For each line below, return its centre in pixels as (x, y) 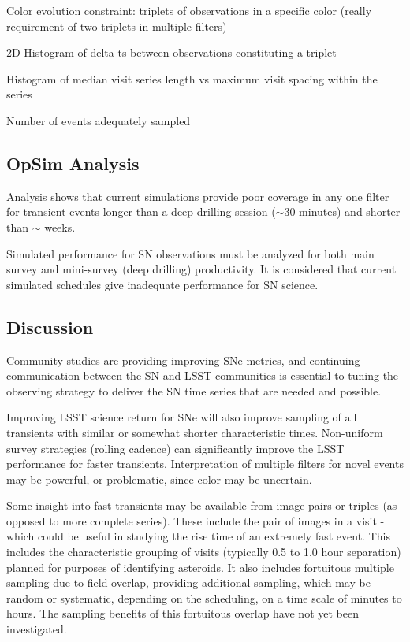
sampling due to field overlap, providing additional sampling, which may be (188, 583)
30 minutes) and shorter (342, 212)
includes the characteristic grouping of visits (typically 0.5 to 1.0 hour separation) (204, 552)
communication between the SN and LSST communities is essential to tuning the (203, 375)
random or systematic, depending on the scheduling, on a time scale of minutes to (204, 597)
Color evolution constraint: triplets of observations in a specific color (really (189, 10)
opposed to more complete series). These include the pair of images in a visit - (196, 520)
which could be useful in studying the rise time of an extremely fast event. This (198, 536)
